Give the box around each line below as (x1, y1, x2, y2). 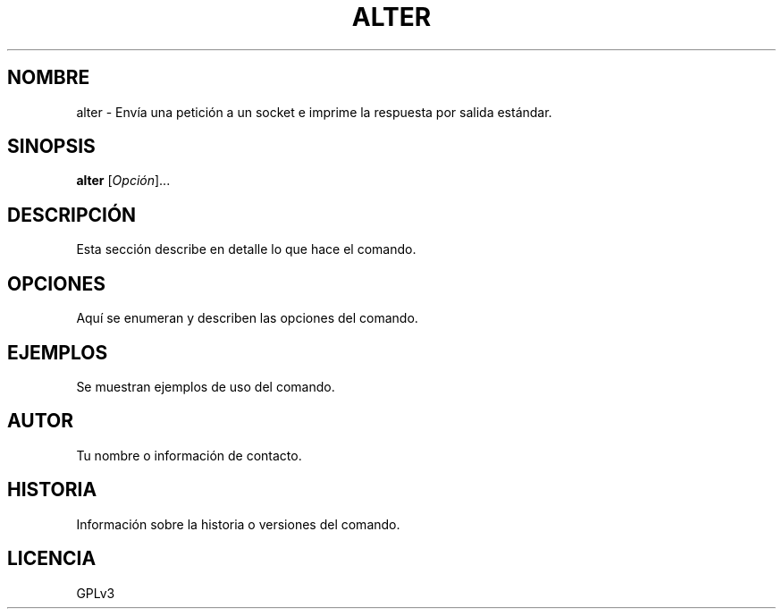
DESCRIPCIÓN (7, 203, 137, 226)
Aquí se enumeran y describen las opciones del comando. (76, 310, 418, 326)
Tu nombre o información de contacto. (76, 447, 302, 463)
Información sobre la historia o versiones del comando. (76, 516, 400, 532)
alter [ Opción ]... (76, 173, 171, 189)
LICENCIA (7, 547, 97, 570)
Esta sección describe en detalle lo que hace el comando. (76, 241, 417, 257)
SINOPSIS (7, 135, 96, 158)
